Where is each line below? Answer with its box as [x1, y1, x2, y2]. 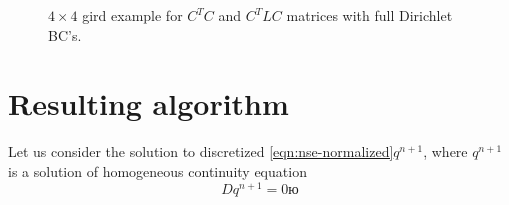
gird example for [82, 5, 183, 25]
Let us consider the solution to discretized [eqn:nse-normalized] [8, 141, 394, 162]
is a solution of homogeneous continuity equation [8, 160, 307, 181]
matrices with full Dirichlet [286, 5, 453, 25]
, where [423, 141, 468, 162]
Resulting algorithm [8, 83, 289, 124]
